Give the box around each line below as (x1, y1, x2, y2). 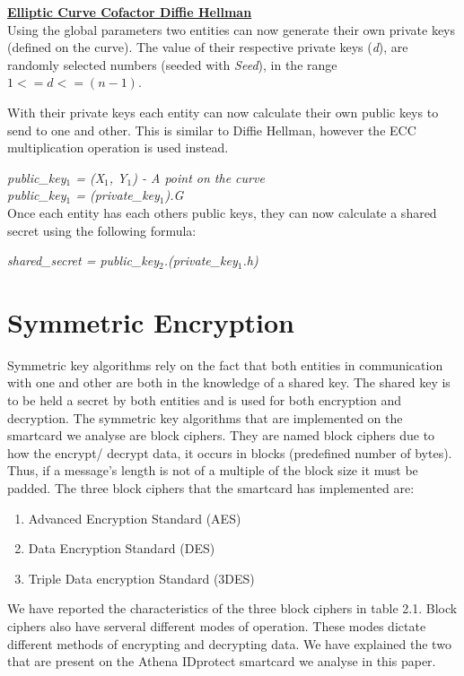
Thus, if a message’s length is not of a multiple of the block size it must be (7, 461, 418, 480)
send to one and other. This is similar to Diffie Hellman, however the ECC (7, 120, 416, 139)
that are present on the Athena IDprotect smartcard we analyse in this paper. (7, 652, 436, 671)
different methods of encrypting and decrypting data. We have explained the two (7, 634, 451, 653)
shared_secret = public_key (7, 251, 159, 270)
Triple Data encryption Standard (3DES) (28, 568, 255, 587)
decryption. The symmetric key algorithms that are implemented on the (7, 408, 403, 427)
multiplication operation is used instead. (7, 138, 229, 157)
